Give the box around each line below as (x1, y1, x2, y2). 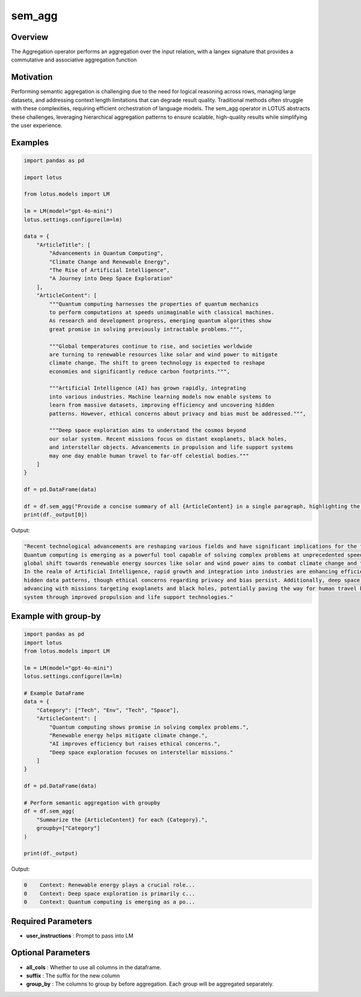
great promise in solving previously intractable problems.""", (49, 326, 243, 333)
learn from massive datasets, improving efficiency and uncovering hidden (49, 401, 275, 409)
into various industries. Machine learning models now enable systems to (49, 393, 272, 400)
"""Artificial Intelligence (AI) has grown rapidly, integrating (49, 385, 246, 392)
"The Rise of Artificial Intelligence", (49, 267, 170, 274)
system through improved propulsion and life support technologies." (23, 594, 233, 600)
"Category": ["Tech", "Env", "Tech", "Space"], (36, 706, 180, 714)
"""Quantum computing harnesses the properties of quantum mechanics (49, 300, 259, 307)
